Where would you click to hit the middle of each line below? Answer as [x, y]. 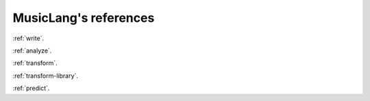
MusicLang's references [84, 18]
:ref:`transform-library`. [46, 76]
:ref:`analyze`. [32, 50]
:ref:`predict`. [31, 88]
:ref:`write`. [28, 38]
